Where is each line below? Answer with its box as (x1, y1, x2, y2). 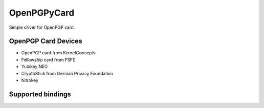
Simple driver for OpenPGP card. (9, 24, 75, 30)
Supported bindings (9, 90, 71, 98)
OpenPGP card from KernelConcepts (21, 50, 96, 56)
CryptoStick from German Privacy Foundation (21, 70, 113, 76)
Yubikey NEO (21, 64, 48, 69)
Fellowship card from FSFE (21, 57, 76, 63)
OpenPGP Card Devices (9, 37, 83, 45)
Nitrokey (21, 77, 39, 83)
